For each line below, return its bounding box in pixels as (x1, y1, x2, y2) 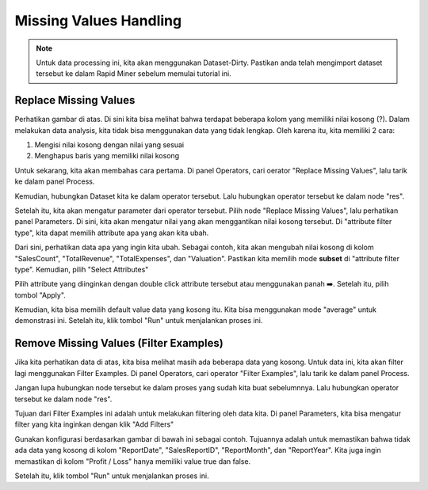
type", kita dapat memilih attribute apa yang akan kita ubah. (14, 228, 209, 237)
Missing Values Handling (14, 12, 182, 29)
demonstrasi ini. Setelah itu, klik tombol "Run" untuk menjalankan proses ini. (14, 316, 263, 325)
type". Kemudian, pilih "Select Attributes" (14, 264, 149, 274)
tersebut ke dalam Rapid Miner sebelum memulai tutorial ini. (36, 69, 231, 78)
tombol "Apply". (14, 290, 67, 300)
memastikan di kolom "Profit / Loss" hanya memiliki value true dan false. (14, 456, 251, 466)
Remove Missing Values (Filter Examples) (14, 336, 224, 350)
